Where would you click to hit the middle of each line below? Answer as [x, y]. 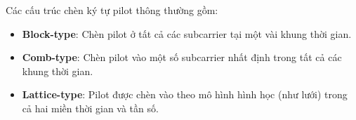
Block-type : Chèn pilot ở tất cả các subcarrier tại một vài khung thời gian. [187, 33]
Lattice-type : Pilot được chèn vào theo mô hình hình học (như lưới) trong [185, 94]
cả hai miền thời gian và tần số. [90, 108]
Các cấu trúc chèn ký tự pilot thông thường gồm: [112, 10]
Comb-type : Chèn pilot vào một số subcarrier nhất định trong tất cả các [182, 57]
